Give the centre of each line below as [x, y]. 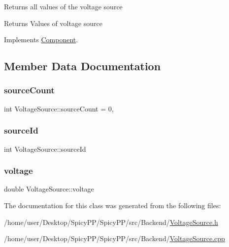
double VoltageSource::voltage [49, 189]
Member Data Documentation [82, 66]
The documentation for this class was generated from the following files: [113, 205]
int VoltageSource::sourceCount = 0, [59, 108]
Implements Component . [41, 40]
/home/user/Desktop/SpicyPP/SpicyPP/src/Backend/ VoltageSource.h [111, 222]
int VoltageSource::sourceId [45, 149]
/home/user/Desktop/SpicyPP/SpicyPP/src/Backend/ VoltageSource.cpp [114, 238]
